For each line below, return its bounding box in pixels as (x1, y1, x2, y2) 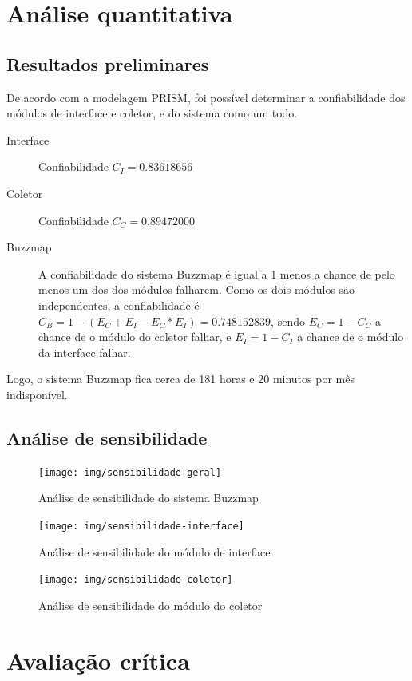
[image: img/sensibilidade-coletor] (38, 574, 233, 586)
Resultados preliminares (6, 51, 209, 76)
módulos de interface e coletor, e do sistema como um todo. (6, 105, 298, 121)
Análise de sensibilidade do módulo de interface (38, 543, 271, 560)
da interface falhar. (38, 343, 131, 360)
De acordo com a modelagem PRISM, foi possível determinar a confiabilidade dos (6, 89, 406, 105)
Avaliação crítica (6, 643, 190, 676)
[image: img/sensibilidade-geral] (38, 466, 222, 478)
